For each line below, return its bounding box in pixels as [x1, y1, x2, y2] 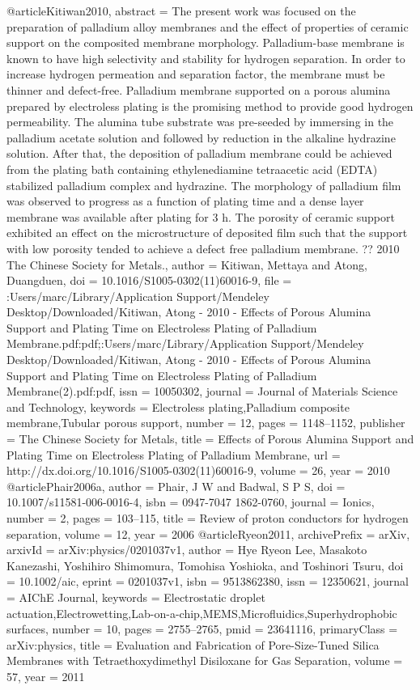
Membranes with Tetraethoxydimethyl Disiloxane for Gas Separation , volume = [6, 652, 403, 669]
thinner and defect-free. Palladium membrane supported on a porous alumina [6, 81, 391, 98]
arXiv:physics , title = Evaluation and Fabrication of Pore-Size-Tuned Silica [6, 636, 380, 653]
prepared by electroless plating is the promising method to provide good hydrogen [6, 97, 414, 114]
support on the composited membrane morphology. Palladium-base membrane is [6, 34, 405, 51]
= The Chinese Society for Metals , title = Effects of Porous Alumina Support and [6, 430, 414, 447]
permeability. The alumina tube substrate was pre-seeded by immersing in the [6, 113, 394, 130]
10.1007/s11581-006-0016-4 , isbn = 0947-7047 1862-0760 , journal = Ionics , [6, 493, 375, 510]
